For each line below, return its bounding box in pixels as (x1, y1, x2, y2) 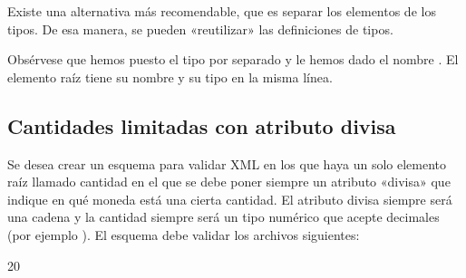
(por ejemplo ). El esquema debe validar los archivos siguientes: (7, 225, 360, 244)
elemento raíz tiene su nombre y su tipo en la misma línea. (7, 67, 333, 86)
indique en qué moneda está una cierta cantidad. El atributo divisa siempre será (7, 189, 452, 208)
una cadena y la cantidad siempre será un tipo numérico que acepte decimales (7, 207, 440, 226)
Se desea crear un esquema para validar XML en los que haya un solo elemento (7, 154, 446, 173)
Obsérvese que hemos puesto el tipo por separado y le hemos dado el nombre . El (7, 50, 459, 69)
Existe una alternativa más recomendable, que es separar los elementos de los (7, 2, 436, 20)
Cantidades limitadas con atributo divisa (7, 111, 396, 139)
